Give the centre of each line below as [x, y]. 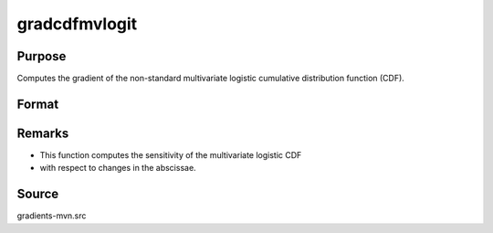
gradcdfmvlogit [77, 24]
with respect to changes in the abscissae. [118, 168]
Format [38, 104]
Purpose [42, 56]
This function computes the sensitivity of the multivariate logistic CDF [171, 154]
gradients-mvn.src [52, 216]
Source [38, 194]
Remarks [43, 133]
